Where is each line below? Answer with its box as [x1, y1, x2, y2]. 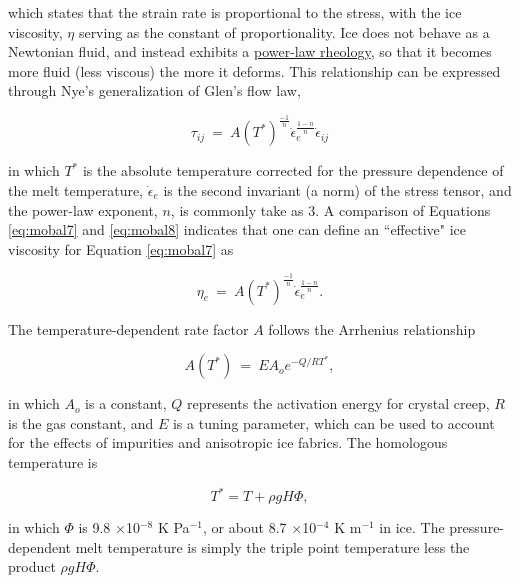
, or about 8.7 [202, 517, 287, 538]
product [8, 556, 56, 577]
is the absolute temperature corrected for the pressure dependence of [82, 160, 504, 181]
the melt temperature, [8, 179, 144, 200]
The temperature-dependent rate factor [8, 318, 249, 339]
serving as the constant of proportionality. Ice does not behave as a [78, 21, 490, 42]
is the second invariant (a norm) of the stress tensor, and [163, 179, 512, 200]
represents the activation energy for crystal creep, [186, 393, 490, 414]
